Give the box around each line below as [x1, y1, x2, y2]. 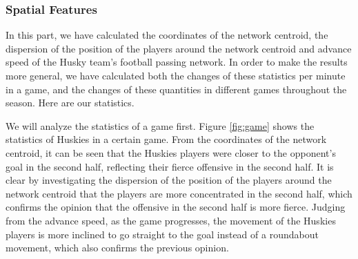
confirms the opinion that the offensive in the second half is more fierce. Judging [6, 200, 346, 214]
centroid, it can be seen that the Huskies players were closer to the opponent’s [6, 145, 336, 160]
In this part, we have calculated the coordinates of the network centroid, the [6, 28, 328, 42]
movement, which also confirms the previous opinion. [6, 240, 229, 255]
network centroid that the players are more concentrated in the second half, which [6, 186, 352, 200]
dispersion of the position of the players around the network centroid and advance [6, 41, 352, 55]
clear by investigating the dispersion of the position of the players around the [6, 173, 332, 187]
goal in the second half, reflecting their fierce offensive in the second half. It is [6, 159, 334, 173]
